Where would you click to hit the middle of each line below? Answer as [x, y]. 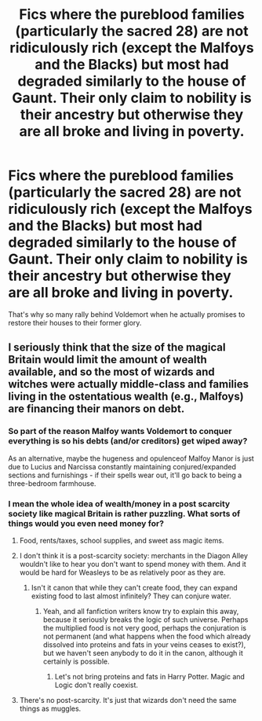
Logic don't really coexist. [96, 685]
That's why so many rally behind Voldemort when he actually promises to [127, 314]
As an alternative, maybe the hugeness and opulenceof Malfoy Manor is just [131, 458]
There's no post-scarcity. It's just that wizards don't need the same [128, 700]
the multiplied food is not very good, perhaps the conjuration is [145, 627]
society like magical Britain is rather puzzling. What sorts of [124, 513]
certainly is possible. [76, 661]
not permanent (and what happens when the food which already [147, 636]
